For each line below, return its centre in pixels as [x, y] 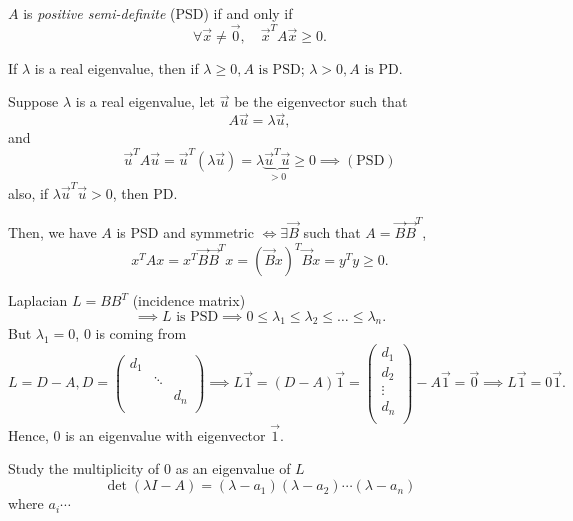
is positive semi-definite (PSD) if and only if [158, 13]
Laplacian [38, 300]
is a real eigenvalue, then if [116, 67]
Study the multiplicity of [84, 468]
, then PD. [145, 192]
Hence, [28, 434]
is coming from [141, 333]
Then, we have [52, 232]
